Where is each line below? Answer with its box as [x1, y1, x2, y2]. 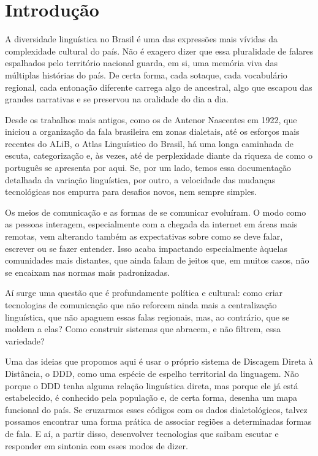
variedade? [5, 334, 45, 347]
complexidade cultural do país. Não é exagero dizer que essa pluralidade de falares [5, 44, 314, 57]
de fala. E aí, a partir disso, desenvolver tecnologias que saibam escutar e [5, 427, 279, 439]
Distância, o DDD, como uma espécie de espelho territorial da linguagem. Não [5, 367, 299, 379]
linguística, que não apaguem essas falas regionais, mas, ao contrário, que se [5, 310, 290, 323]
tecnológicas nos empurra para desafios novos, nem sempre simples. [5, 185, 257, 198]
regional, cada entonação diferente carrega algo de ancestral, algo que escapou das [5, 80, 312, 93]
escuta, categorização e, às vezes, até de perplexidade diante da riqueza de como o [5, 149, 312, 162]
